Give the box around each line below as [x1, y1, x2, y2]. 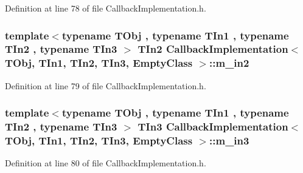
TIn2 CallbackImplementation [138, 41, 288, 56]
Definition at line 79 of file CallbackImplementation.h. [5, 79, 206, 92]
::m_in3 [209, 133, 249, 148]
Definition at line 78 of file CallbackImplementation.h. [5, 2, 206, 14]
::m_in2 [209, 55, 249, 70]
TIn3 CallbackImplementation [138, 119, 288, 134]
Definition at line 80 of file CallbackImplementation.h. [5, 157, 206, 169]
